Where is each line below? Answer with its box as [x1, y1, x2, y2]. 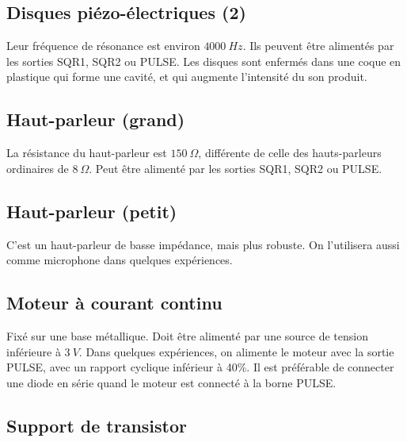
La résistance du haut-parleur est [6, 144, 167, 161]
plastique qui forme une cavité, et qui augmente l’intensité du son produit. [6, 68, 367, 85]
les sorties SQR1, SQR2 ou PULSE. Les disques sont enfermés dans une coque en [6, 52, 401, 69]
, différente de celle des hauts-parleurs [198, 144, 382, 161]
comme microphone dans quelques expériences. [6, 252, 233, 268]
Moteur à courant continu [6, 290, 223, 315]
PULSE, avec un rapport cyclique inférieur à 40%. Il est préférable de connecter [6, 359, 394, 375]
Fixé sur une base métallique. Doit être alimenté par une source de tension [6, 327, 368, 344]
